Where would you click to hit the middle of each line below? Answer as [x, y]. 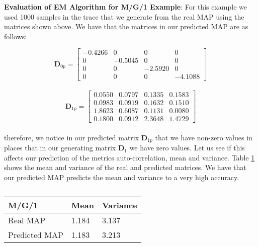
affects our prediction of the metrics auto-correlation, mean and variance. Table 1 [129, 157]
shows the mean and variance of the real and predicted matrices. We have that [125, 167]
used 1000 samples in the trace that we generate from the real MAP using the [124, 16]
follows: [16, 36]
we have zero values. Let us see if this [187, 148]
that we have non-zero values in [204, 137]
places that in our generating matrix [60, 148]
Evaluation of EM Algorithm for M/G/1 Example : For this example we [125, 7]
